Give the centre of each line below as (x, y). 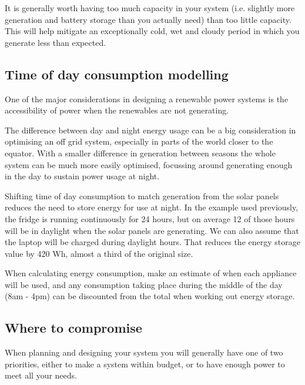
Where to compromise (73, 328)
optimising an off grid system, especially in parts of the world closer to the (139, 141)
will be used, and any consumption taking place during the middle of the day (144, 284)
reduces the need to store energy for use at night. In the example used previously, (152, 207)
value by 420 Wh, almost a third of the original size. (99, 253)
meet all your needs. (41, 375)
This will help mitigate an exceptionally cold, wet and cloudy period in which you (152, 31)
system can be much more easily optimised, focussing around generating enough (149, 164)
